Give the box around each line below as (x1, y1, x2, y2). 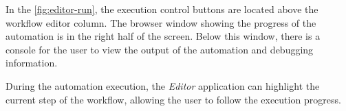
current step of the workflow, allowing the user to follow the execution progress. (6, 92, 341, 106)
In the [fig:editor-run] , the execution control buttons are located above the (6, 2, 318, 16)
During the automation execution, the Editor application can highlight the (6, 78, 320, 92)
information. (6, 56, 58, 70)
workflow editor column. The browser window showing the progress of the (6, 15, 316, 29)
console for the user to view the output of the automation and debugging (6, 42, 314, 56)
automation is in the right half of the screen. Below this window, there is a (6, 29, 321, 43)
